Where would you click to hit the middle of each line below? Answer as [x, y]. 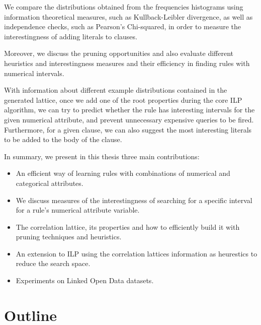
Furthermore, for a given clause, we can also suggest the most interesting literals [128, 129]
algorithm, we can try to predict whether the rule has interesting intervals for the [129, 110]
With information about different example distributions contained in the [116, 90]
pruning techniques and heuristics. [69, 237]
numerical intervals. [34, 73]
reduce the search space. [53, 263]
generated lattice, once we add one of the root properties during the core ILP [123, 100]
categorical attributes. [50, 183]
